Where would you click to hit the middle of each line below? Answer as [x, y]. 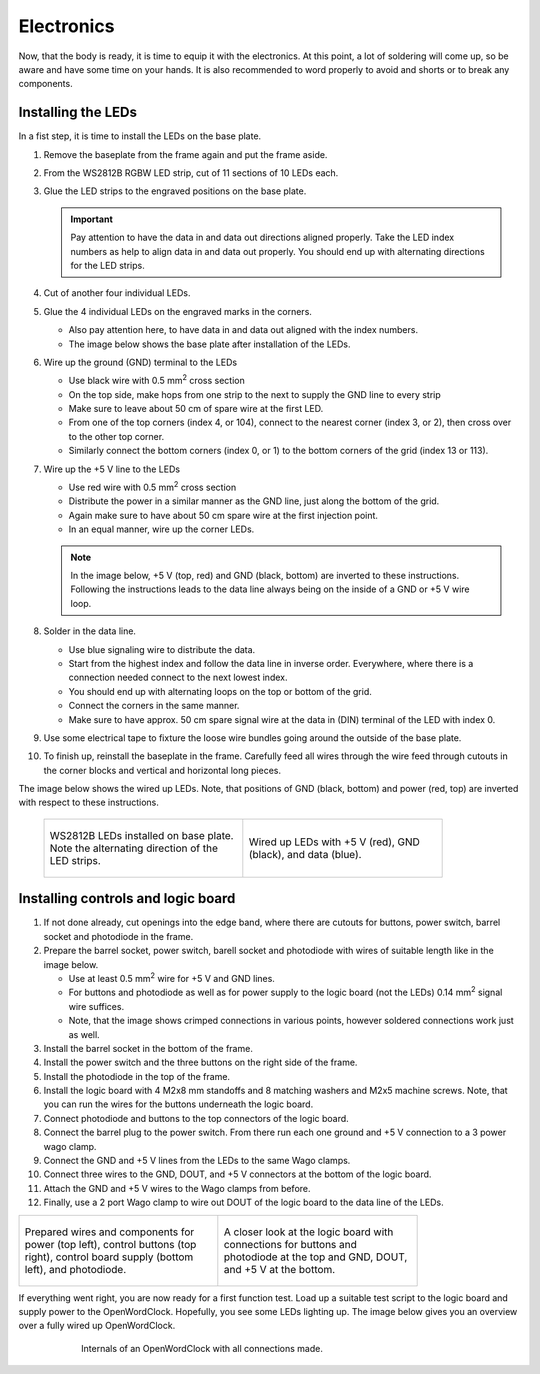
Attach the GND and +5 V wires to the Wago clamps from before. [177, 1188]
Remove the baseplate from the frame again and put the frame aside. [185, 154]
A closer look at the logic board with [308, 1232]
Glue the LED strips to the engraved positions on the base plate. [175, 191]
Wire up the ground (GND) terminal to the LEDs [140, 362]
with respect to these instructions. [89, 802]
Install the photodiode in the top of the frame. [136, 1076]
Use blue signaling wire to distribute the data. [162, 649]
